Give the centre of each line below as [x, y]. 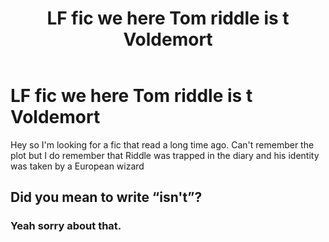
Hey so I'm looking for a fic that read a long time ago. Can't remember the [162, 144]
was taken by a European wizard [77, 166]
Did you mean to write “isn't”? [106, 197]
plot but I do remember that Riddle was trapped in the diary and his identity [165, 155]
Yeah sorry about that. [66, 226]
